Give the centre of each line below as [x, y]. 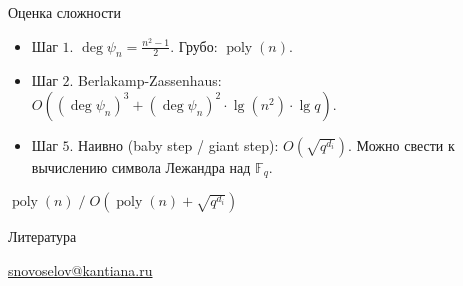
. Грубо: [194, 45]
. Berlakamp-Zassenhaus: [145, 80]
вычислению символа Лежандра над [141, 166]
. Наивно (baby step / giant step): [174, 144]
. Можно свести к [401, 144]
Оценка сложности [64, 12]
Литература [42, 236]
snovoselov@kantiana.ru [80, 270]
